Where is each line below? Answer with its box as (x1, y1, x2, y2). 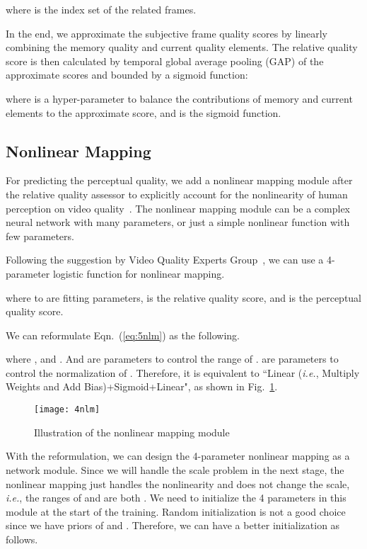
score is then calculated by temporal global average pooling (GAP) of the (6, 53, 324, 68)
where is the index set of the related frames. (6, 2, 197, 16)
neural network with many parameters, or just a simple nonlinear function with (6, 215, 350, 230)
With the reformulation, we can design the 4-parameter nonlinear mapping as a (6, 448, 350, 463)
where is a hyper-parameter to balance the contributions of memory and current (6, 91, 353, 106)
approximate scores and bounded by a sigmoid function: (6, 67, 248, 82)
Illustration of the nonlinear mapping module (34, 424, 230, 439)
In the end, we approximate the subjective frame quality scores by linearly (6, 26, 327, 40)
